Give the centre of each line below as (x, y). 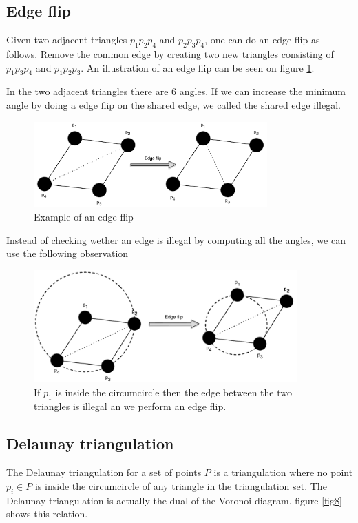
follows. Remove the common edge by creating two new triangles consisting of (170, 54)
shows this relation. (47, 514)
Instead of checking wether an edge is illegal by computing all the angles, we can (176, 239)
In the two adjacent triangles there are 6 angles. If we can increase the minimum (176, 91)
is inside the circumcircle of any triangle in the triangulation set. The (181, 485)
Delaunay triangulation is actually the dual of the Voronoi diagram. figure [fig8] (174, 500)
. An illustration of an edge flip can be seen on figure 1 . (198, 67)
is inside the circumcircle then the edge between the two (173, 392)
